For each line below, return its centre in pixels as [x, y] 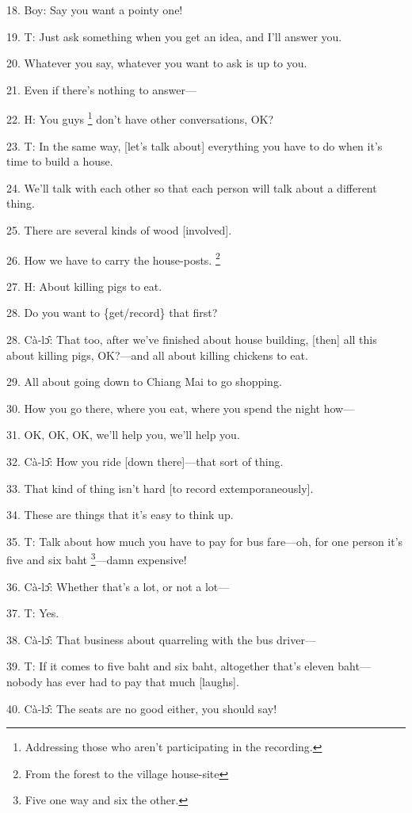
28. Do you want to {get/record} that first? [112, 313]
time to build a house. [60, 161]
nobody [25, 681]
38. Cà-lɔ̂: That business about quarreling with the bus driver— [161, 639]
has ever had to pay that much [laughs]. [143, 681]
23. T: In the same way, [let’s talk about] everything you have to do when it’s [195, 145]
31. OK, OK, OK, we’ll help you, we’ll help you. [123, 435]
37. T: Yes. [33, 613]
